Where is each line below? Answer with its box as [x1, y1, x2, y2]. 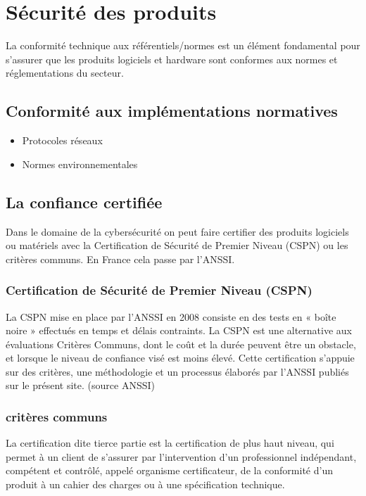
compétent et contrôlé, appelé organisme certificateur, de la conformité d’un [6, 463, 333, 478]
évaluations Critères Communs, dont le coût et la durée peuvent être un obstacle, [6, 336, 356, 351]
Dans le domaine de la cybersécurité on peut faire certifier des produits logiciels [6, 224, 349, 239]
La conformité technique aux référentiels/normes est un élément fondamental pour [6, 38, 360, 53]
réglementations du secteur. [6, 65, 124, 80]
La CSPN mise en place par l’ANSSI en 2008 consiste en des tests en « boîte [6, 309, 336, 324]
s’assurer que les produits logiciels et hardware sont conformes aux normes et [6, 51, 338, 66]
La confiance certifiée [6, 191, 163, 212]
